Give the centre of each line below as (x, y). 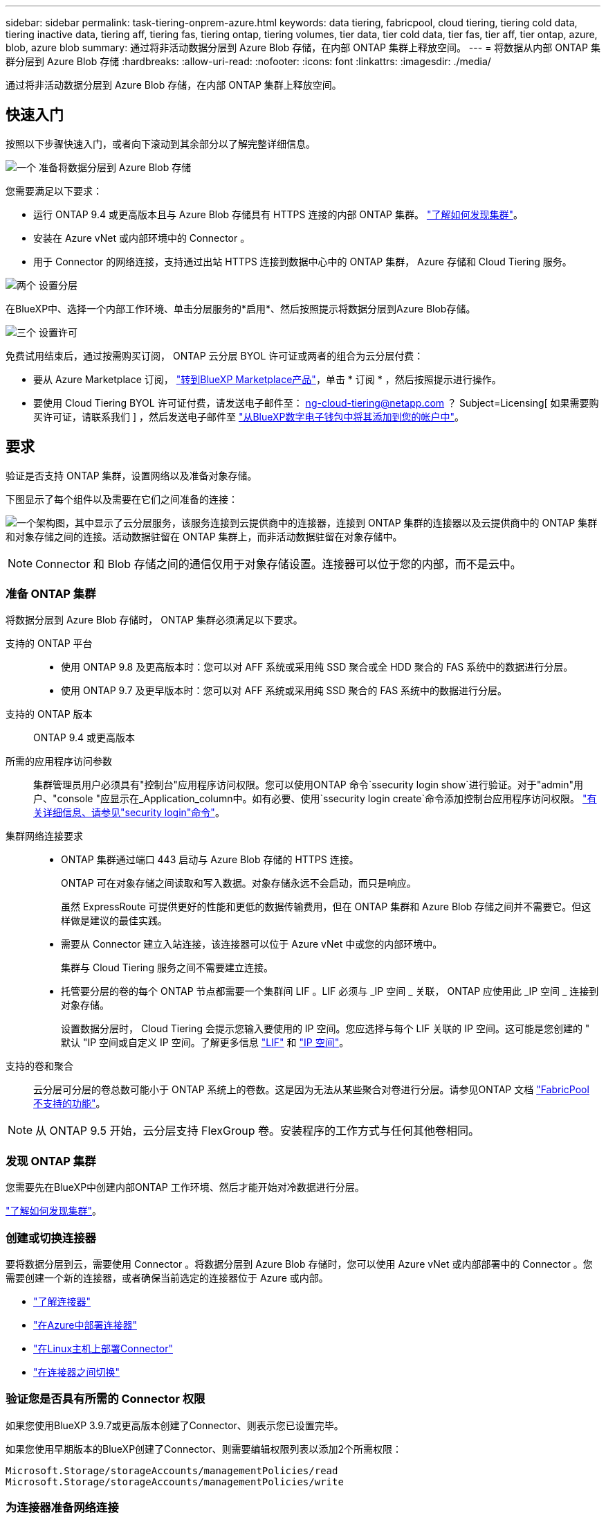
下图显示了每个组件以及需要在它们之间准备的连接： (122, 499)
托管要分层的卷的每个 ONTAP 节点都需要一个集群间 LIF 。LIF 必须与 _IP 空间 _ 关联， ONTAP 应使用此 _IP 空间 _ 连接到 (330, 991)
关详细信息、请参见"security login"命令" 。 (129, 813)
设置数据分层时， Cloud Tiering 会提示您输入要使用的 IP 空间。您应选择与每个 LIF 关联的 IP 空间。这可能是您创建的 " (325, 1029)
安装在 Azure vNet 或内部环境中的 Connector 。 (142, 238)
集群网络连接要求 (44, 836)
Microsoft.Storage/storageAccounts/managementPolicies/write (175, 1481)
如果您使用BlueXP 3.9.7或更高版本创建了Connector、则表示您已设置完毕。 (175, 1425)
